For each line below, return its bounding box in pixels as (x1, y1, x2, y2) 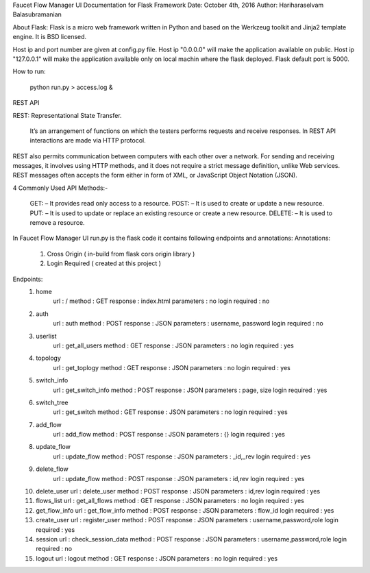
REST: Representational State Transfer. (12, 111, 123, 119)
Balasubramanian (12, 10, 62, 19)
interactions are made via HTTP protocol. (29, 136, 147, 145)
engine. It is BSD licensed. (12, 33, 87, 41)
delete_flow (36, 465, 69, 473)
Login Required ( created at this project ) (47, 259, 161, 267)
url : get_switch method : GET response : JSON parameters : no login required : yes (53, 408, 288, 416)
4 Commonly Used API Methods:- (12, 184, 108, 192)
